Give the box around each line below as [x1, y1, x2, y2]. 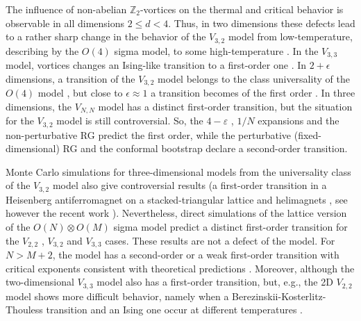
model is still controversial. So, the [56, 113, 203, 128]
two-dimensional [6, 274, 74, 289]
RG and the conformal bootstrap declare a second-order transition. [62, 141, 348, 156]
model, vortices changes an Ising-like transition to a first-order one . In [6, 58, 307, 72]
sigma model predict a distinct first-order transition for [113, 220, 348, 234]
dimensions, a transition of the [6, 71, 135, 85]
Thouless [6, 302, 43, 317]
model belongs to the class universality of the [158, 71, 350, 85]
